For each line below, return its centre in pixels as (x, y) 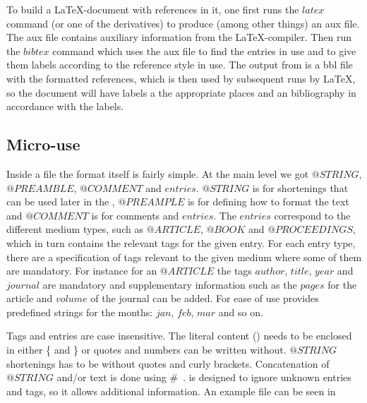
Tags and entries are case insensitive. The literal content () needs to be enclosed (179, 336)
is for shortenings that (300, 187)
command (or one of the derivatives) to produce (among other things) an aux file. (183, 23)
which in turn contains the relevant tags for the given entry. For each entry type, (181, 242)
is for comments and (135, 215)
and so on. (241, 312)
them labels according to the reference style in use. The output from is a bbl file (180, 65)
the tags (234, 271)
